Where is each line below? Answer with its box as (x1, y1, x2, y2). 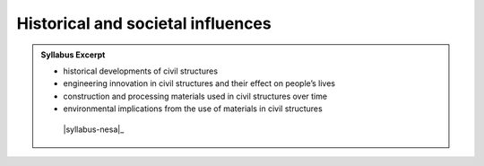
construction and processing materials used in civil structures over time (63, 91, 327, 101)
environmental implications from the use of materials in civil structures (63, 103, 323, 114)
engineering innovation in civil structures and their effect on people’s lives (63, 78, 336, 89)
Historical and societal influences (16, 13, 272, 33)
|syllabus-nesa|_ (63, 124, 125, 135)
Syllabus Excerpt (40, 49, 106, 60)
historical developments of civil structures (63, 66, 219, 76)
